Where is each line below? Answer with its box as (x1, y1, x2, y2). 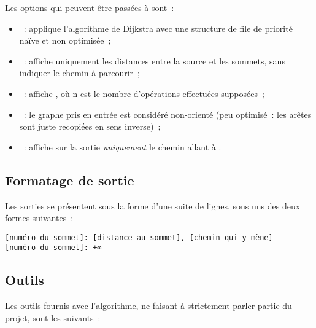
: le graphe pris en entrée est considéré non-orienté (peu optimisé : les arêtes (23, 107, 312, 120)
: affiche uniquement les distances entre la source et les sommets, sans (23, 54, 285, 67)
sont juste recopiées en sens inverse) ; (19, 120, 161, 133)
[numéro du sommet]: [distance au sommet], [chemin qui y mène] (5, 233, 273, 242)
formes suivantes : (5, 211, 74, 224)
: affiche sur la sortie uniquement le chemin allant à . (23, 140, 222, 153)
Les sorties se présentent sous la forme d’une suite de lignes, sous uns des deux (5, 199, 301, 212)
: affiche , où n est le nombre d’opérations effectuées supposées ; (23, 87, 264, 100)
